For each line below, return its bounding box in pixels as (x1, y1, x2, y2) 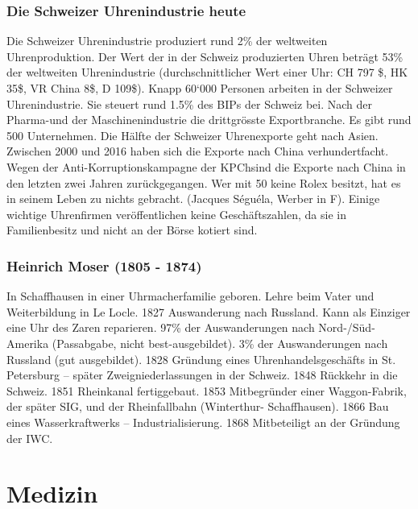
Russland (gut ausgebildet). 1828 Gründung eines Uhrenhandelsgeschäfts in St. (6, 350, 396, 367)
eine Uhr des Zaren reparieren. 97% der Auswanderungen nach (6, 319, 315, 336)
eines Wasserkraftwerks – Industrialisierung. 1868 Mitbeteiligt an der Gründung (6, 413, 400, 430)
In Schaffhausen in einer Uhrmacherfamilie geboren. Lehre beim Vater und (6, 288, 375, 304)
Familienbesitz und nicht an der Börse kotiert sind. (6, 221, 258, 238)
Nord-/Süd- (318, 319, 375, 336)
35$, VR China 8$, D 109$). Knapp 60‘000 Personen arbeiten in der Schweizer (6, 80, 393, 96)
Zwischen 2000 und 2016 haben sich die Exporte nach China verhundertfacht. (6, 143, 389, 159)
